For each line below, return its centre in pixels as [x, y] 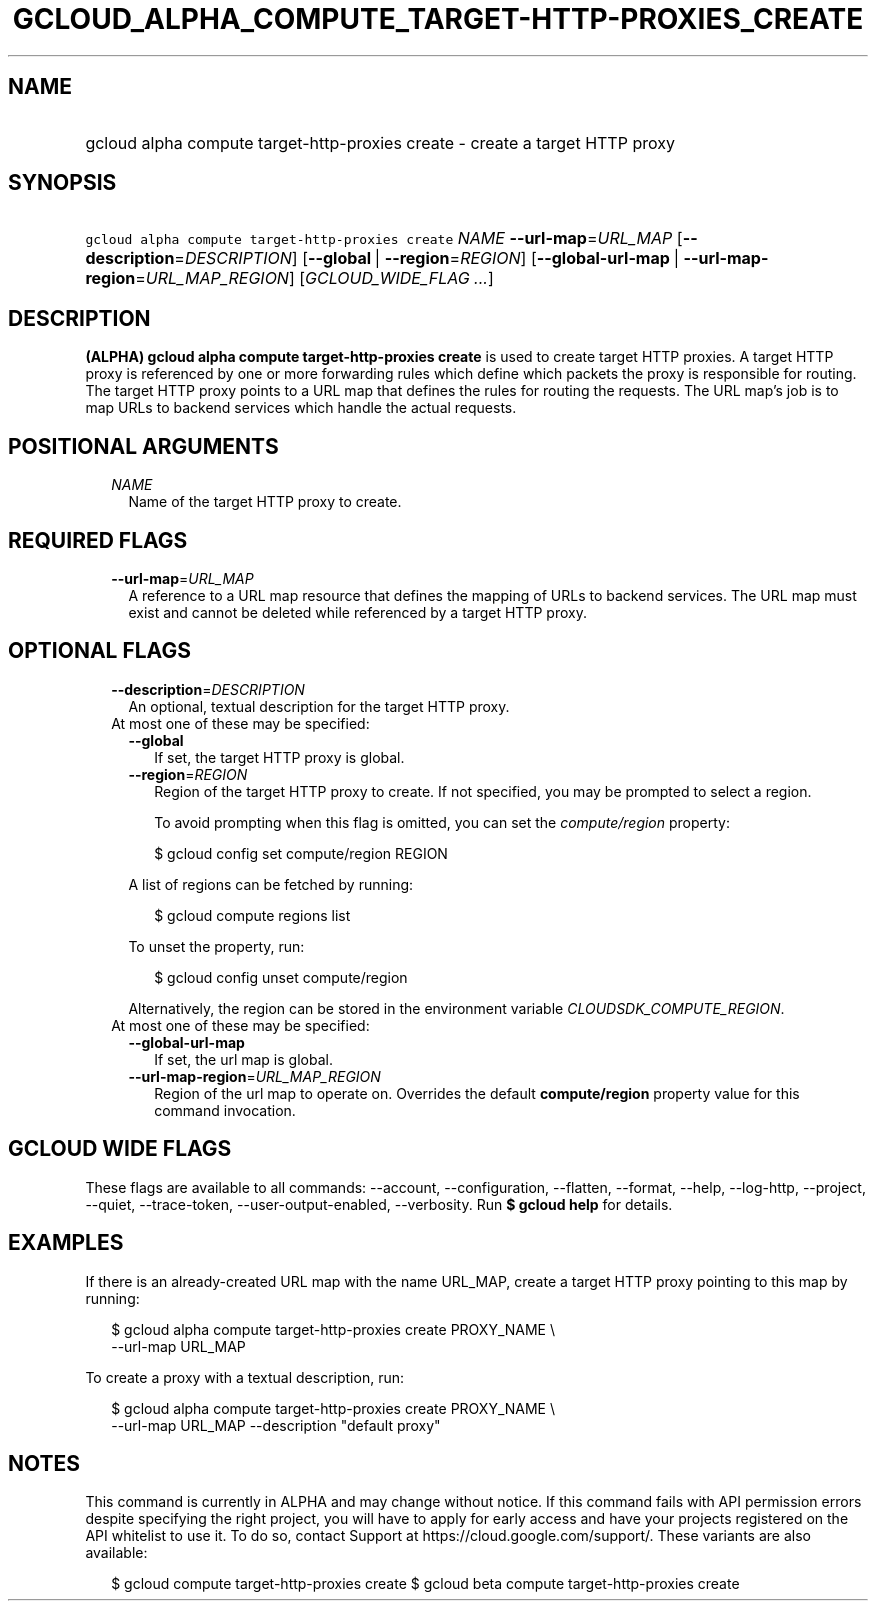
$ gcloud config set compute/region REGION [301, 853]
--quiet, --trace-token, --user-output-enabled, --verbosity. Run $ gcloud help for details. [379, 1204]
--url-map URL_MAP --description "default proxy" [276, 1425]
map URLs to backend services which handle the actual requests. [301, 408]
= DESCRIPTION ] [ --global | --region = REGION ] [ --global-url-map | [426, 258]
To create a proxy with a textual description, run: [244, 1377]
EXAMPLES [66, 1243]
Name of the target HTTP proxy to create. [265, 502]
